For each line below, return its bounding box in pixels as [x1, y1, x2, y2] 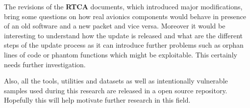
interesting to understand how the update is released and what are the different [4, 30, 243, 40]
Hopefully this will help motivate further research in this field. [4, 95, 191, 105]
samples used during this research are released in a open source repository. [4, 85, 227, 95]
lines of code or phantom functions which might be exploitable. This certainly [4, 49, 237, 59]
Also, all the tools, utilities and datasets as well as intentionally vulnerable [4, 76, 228, 86]
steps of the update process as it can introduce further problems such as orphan [4, 40, 244, 50]
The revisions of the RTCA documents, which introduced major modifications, [4, 1, 243, 11]
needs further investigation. [4, 59, 86, 69]
